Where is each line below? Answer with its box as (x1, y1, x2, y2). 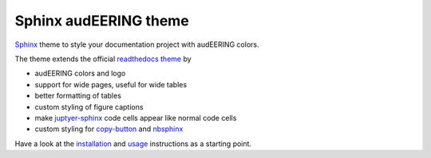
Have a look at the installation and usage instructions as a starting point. (14, 139, 251, 148)
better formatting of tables (34, 91, 121, 101)
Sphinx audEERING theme (14, 12, 189, 29)
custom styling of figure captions (34, 102, 144, 111)
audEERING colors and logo (34, 68, 126, 79)
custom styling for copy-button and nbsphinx (34, 124, 184, 134)
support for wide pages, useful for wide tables (34, 79, 188, 89)
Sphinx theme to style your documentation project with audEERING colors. (14, 40, 259, 49)
